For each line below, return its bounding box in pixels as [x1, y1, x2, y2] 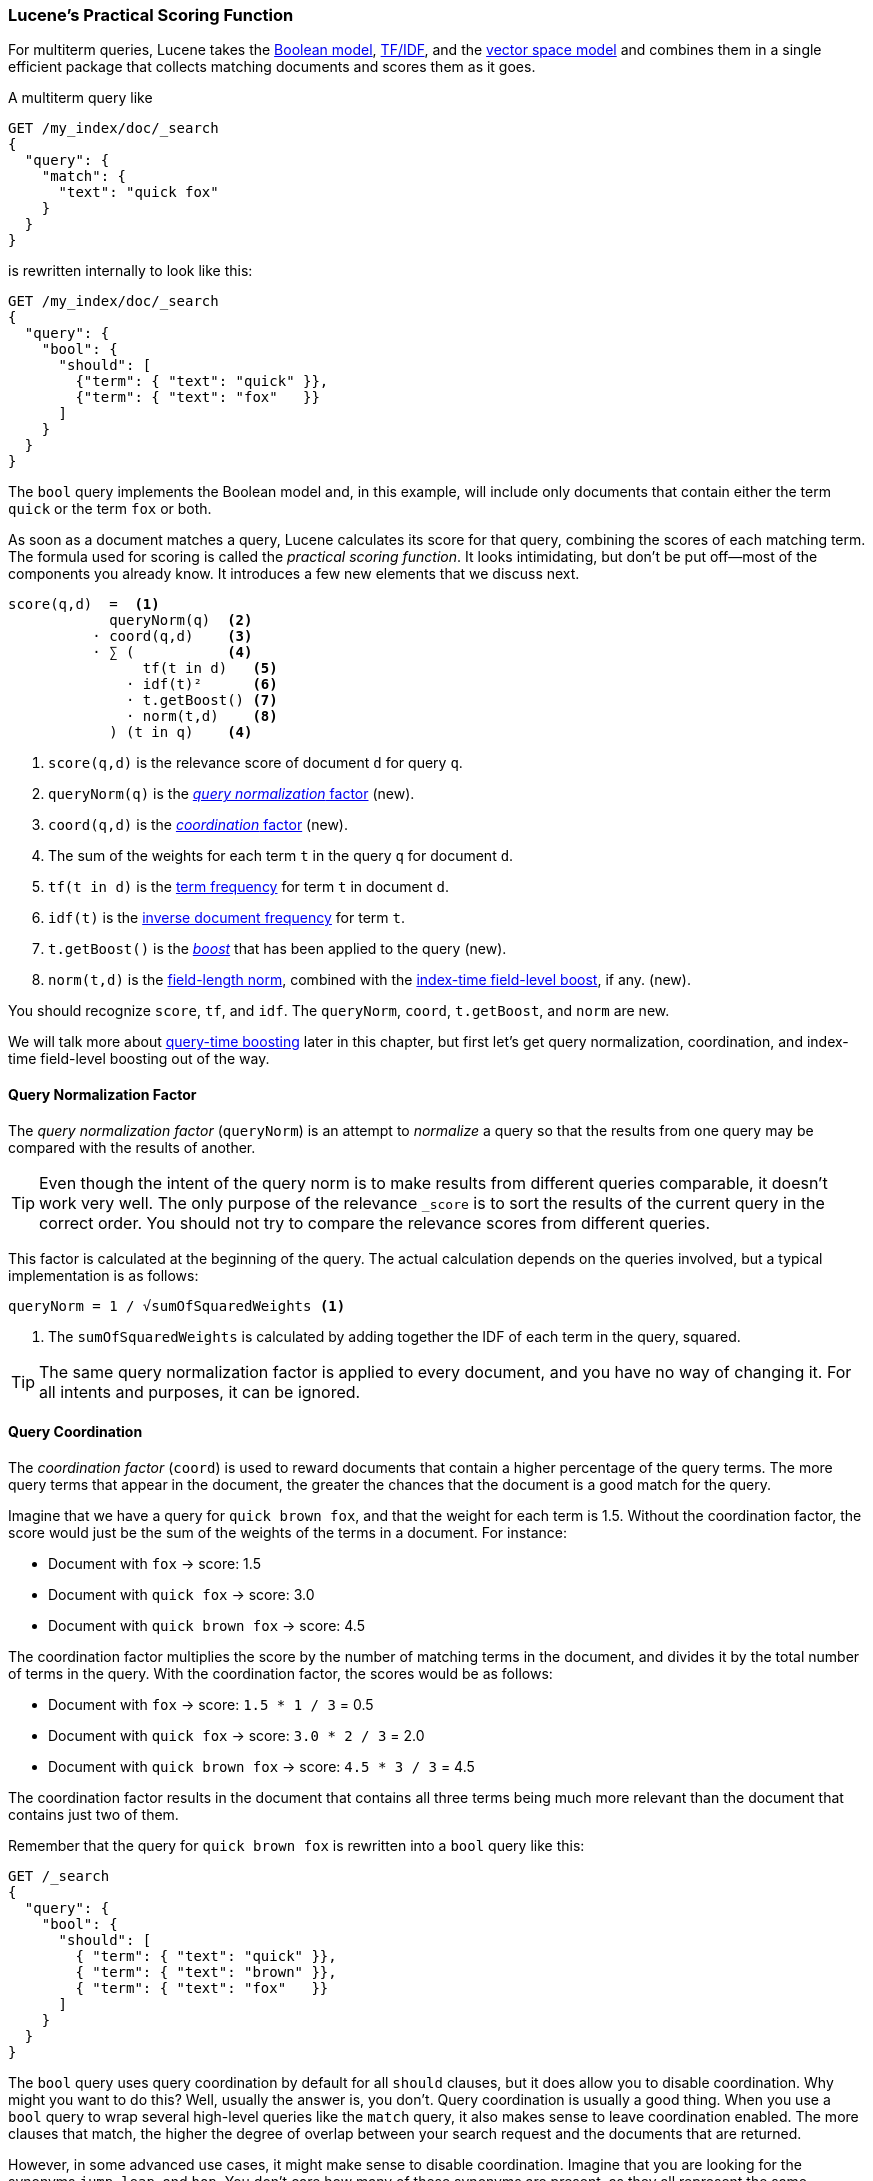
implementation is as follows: [8, 1266, 199, 1284]
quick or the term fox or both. [8, 500, 212, 518]
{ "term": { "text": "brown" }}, [75, 1963, 337, 1980]
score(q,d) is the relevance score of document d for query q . [48, 754, 463, 772]
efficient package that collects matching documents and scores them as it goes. [8, 58, 536, 76]
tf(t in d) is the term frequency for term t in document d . [48, 878, 450, 896]
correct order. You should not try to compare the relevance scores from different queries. [39, 1212, 710, 1233]
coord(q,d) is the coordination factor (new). [48, 816, 348, 834]
